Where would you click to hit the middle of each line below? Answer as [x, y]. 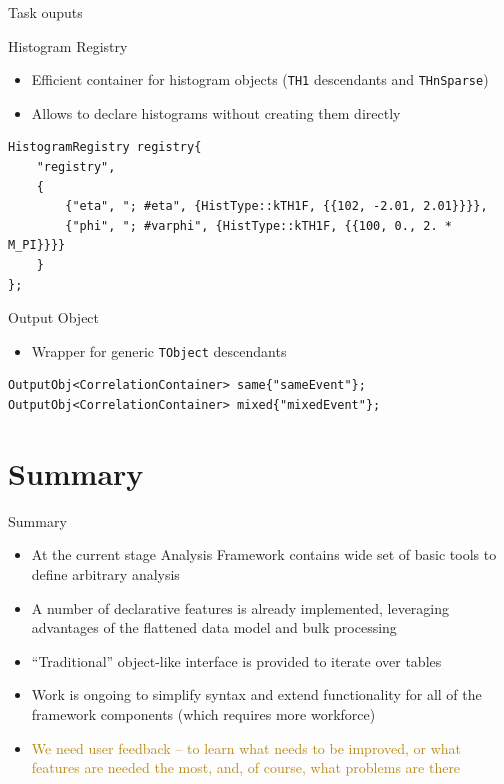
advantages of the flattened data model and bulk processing [214, 627]
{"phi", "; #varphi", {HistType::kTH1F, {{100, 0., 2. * [258, 225]
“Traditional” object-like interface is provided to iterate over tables [236, 660]
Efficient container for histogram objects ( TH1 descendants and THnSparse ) [260, 79]
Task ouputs [45, 12]
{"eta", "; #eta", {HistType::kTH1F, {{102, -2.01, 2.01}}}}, [276, 206]
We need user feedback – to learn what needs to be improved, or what [246, 747]
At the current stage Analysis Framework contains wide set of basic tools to [264, 554]
